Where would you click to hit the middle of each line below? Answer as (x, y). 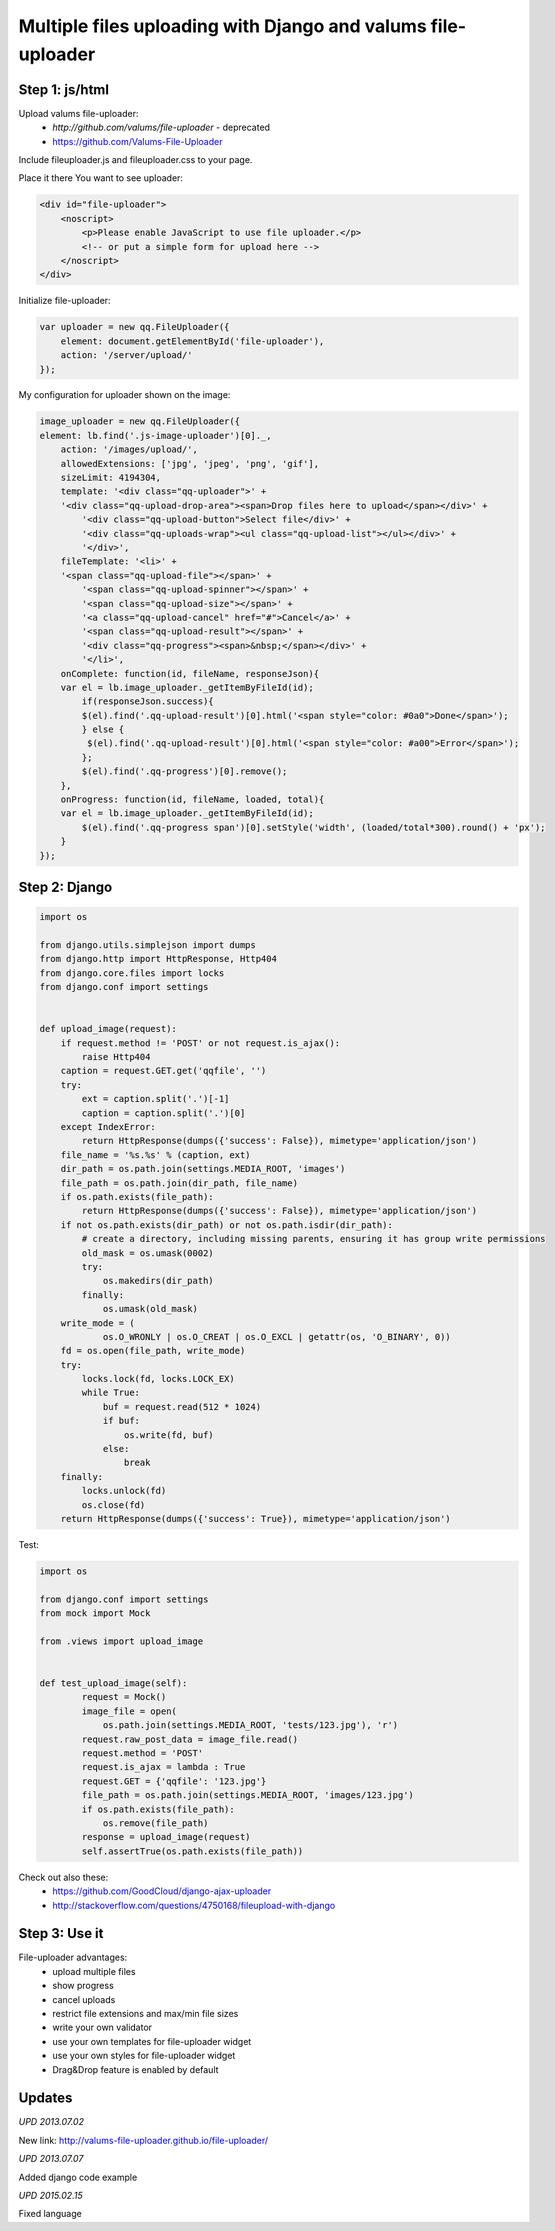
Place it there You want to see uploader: (101, 178)
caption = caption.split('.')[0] (163, 1113)
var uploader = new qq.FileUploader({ (134, 327)
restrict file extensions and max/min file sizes (145, 2013)
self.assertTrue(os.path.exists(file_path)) (192, 1851)
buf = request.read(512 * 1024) (182, 1406)
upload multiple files (94, 1971)
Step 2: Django (65, 886)
